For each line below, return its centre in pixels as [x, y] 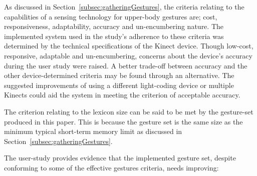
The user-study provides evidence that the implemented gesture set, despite [120, 158]
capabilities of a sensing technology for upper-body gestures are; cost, [111, 16]
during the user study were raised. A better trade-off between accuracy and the [126, 65]
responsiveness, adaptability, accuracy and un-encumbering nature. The [114, 26]
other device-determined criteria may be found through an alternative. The [119, 75]
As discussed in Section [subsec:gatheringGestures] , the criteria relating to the [124, 6]
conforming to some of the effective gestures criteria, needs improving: [111, 167]
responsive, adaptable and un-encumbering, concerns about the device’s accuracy [128, 55]
